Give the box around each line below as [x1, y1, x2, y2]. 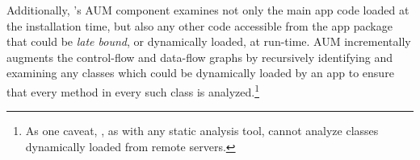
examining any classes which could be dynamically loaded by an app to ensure [6, 64, 394, 81]
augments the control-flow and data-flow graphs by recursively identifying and [6, 48, 393, 65]
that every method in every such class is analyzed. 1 [6, 80, 260, 100]
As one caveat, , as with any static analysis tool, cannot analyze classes [25, 122, 379, 139]
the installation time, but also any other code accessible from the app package [6, 17, 393, 34]
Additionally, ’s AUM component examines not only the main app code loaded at [6, 2, 409, 18]
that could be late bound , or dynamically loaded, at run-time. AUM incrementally [6, 33, 411, 50]
